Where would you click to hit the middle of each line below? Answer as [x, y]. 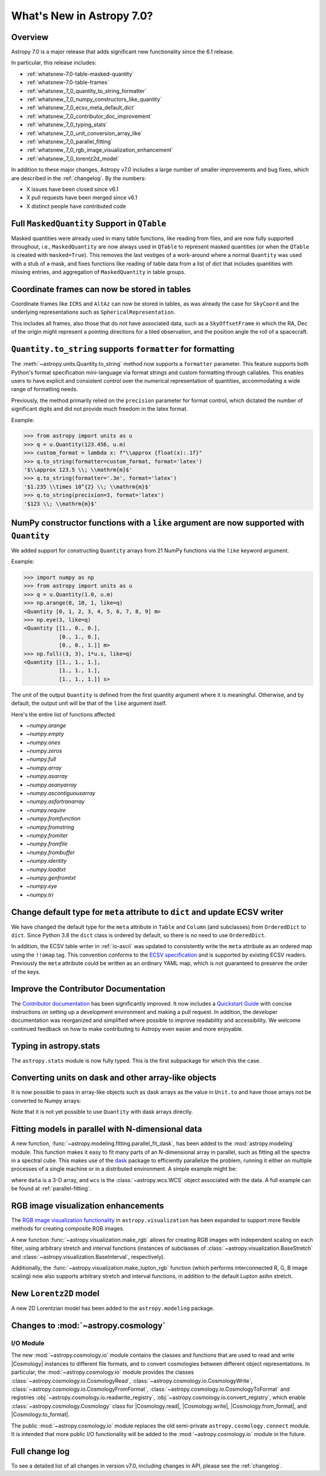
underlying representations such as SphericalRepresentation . [93, 312]
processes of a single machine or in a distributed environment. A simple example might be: [124, 1169]
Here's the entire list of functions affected [63, 714]
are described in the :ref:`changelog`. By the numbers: [78, 178]
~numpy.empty [45, 734]
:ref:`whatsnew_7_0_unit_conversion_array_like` [85, 133]
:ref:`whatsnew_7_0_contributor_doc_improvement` [89, 116]
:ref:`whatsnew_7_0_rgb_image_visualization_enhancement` [100, 150]
